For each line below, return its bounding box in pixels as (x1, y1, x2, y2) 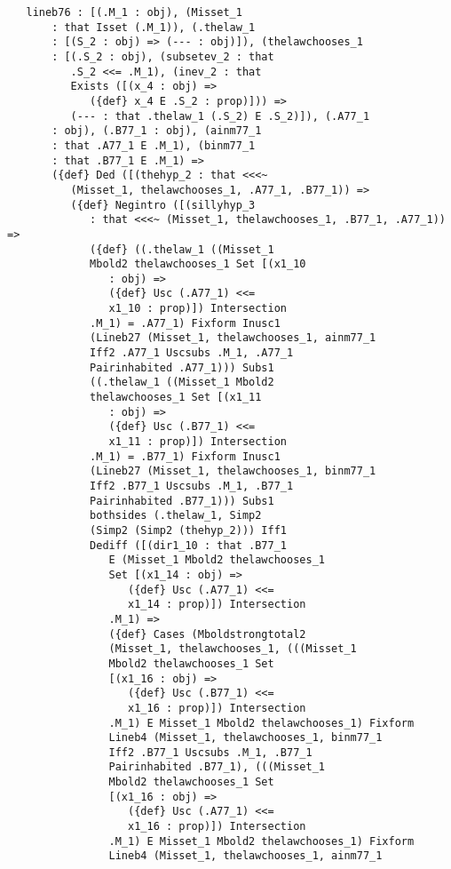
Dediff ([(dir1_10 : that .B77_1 (90, 538, 287, 552)
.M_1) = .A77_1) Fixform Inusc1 (90, 316, 281, 330)
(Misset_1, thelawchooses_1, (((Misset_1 (108, 642, 357, 656)
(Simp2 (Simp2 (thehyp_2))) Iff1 (90, 523, 287, 537)
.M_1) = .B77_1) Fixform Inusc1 (90, 450, 281, 463)
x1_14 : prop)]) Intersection (128, 598, 306, 611)
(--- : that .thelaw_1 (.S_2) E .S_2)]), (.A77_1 (70, 109, 370, 123)
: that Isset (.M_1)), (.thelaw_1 (51, 20, 256, 34)
